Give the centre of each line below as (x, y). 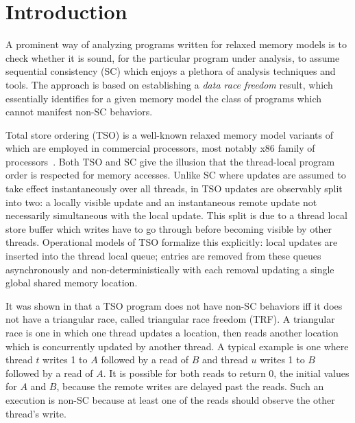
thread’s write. (36, 413)
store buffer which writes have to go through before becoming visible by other (169, 228)
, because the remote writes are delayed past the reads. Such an (190, 386)
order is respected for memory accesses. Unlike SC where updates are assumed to (176, 175)
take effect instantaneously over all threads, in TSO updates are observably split (174, 188)
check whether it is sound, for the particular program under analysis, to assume (173, 57)
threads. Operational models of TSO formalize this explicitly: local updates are (172, 242)
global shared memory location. (72, 283)
